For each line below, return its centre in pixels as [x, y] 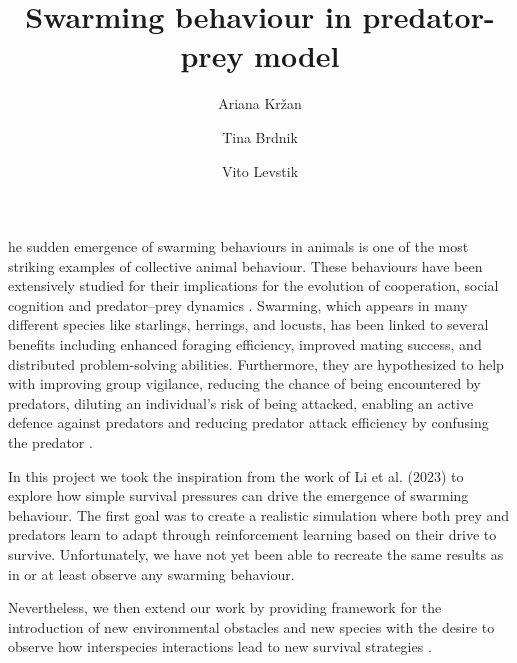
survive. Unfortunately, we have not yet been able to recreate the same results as [256, 554]
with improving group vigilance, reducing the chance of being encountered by [244, 383]
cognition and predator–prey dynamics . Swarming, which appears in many [238, 304]
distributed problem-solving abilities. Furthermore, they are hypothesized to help [256, 363]
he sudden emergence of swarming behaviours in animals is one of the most [238, 246]
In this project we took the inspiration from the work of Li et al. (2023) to [236, 475]
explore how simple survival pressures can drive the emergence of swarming [238, 495]
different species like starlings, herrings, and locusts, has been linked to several [248, 324]
